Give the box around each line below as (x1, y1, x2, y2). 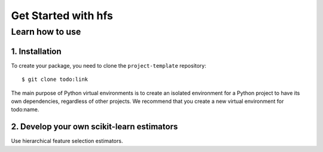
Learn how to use (11, 26, 81, 37)
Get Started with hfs (11, 9, 113, 22)
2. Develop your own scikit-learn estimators (11, 121, 178, 132)
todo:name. (11, 106, 39, 113)
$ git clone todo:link (22, 76, 89, 83)
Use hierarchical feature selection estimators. (11, 138, 123, 145)
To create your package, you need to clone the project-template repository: (11, 62, 206, 69)
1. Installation (11, 46, 62, 56)
